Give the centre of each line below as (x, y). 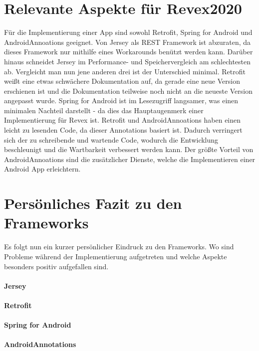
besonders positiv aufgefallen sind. (56, 266)
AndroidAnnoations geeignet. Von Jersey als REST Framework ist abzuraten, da (128, 42)
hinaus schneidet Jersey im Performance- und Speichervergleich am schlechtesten (128, 61)
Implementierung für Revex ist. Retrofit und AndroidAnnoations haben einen (123, 120)
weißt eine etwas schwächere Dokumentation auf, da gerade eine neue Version (122, 81)
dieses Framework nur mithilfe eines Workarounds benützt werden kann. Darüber (129, 52)
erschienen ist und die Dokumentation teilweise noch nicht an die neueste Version (129, 90)
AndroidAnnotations (40, 344)
